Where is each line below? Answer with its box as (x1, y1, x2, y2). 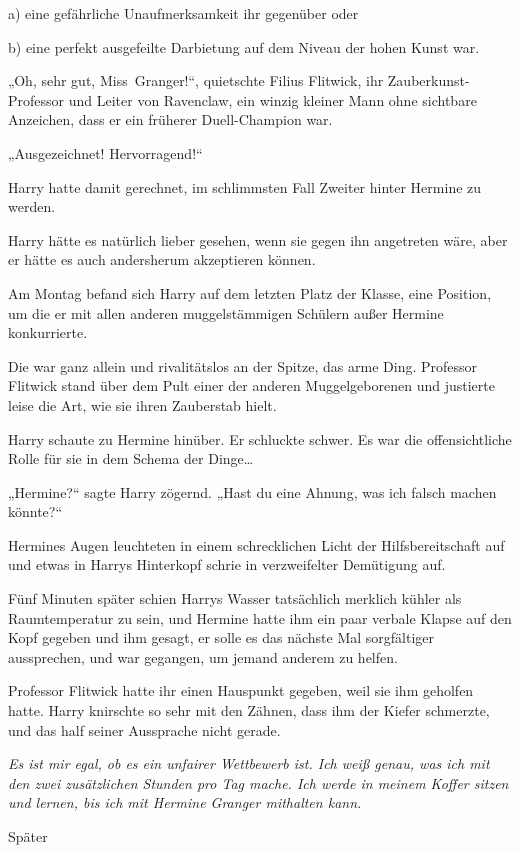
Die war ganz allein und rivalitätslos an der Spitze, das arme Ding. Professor (8, 355, 478, 376)
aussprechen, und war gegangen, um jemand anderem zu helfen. (8, 646, 398, 667)
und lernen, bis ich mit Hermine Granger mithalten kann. (8, 792, 362, 813)
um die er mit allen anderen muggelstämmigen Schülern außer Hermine (8, 302, 444, 323)
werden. (8, 196, 56, 217)
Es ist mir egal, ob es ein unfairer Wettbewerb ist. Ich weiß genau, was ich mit (8, 753, 490, 774)
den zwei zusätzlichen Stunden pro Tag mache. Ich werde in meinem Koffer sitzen (8, 772, 509, 793)
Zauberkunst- (387, 70, 470, 91)
